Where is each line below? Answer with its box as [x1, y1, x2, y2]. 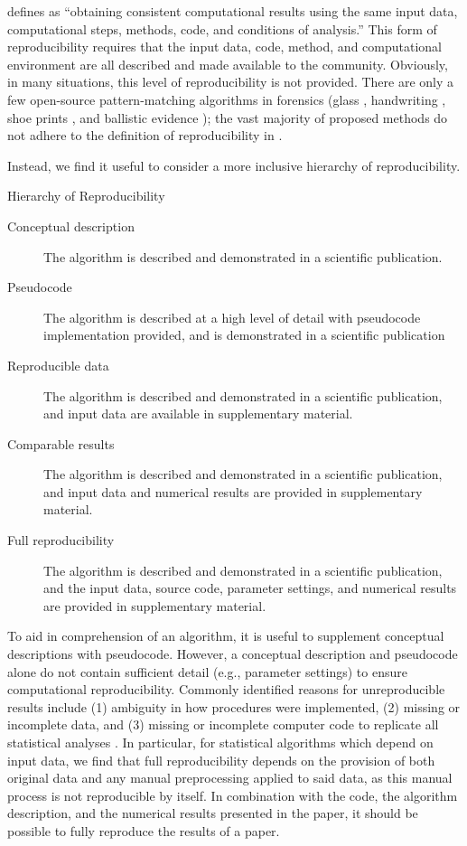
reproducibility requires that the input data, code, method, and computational [7, 37, 442, 56]
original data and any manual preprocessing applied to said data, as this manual [7, 768, 453, 787]
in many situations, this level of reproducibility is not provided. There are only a [7, 72, 454, 91]
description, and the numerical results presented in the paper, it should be [7, 804, 418, 822]
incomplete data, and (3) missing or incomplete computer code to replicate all [7, 715, 439, 734]
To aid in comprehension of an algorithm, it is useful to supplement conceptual [7, 626, 444, 645]
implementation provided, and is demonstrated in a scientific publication [43, 325, 445, 344]
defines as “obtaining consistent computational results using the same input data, [7, 2, 458, 20]
